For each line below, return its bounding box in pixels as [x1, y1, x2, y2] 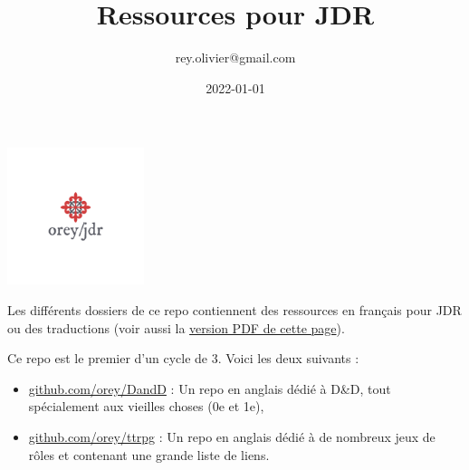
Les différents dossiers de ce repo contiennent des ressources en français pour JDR [7, 301, 462, 320]
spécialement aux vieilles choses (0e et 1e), [28, 397, 264, 416]
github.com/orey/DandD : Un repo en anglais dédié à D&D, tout [28, 379, 391, 398]
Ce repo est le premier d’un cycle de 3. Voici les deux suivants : [7, 349, 359, 368]
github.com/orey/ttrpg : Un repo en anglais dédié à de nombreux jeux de [28, 427, 435, 446]
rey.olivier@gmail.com [175, 48, 296, 67]
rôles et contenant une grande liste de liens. [28, 445, 270, 464]
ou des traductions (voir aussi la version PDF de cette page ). [7, 318, 345, 337]
